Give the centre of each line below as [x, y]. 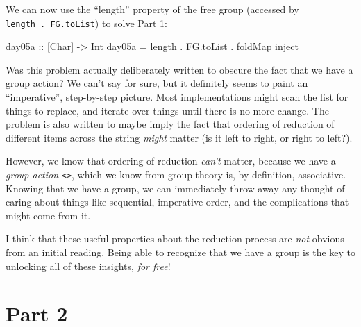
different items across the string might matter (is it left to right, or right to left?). [179, 137]
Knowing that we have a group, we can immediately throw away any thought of [175, 188]
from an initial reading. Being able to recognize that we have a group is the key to [181, 252]
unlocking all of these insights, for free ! [88, 266]
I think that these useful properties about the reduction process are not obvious [175, 238]
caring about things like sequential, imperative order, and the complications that [177, 202]
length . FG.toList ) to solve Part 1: [86, 23]
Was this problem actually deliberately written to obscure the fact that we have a [179, 69]
